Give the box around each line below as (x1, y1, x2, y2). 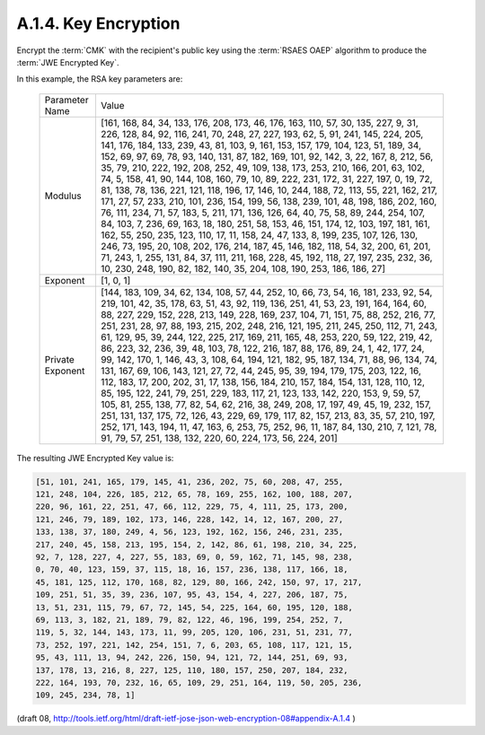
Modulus (44, 189, 82, 202)
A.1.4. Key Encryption (16, 13, 181, 33)
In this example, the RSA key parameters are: (16, 74, 183, 84)
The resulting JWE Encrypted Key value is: (16, 452, 174, 463)
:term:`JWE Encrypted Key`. (16, 57, 119, 67)
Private (44, 353, 75, 365)
